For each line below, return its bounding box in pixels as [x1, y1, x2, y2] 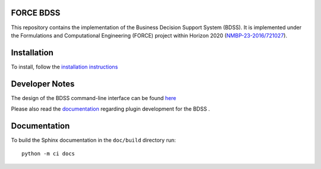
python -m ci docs [21, 151, 75, 157]
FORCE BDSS [11, 8, 61, 18]
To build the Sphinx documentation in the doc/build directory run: [11, 137, 176, 144]
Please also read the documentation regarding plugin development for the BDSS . [11, 105, 210, 112]
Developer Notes [11, 79, 75, 89]
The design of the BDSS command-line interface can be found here [11, 94, 177, 101]
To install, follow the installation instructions [11, 63, 118, 70]
